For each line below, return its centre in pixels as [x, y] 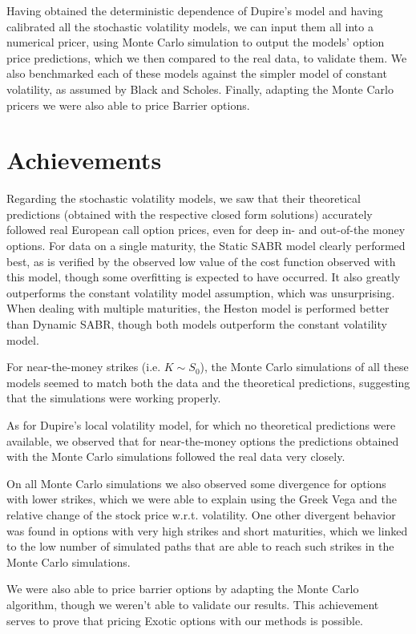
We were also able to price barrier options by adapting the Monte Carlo [183, 589]
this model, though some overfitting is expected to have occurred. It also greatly [204, 277]
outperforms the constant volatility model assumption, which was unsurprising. [201, 292]
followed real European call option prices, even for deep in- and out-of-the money [206, 230]
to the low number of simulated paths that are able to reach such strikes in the [200, 546]
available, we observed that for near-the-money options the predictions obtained [203, 440]
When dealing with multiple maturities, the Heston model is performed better [198, 308]
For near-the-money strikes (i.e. [84, 367]
